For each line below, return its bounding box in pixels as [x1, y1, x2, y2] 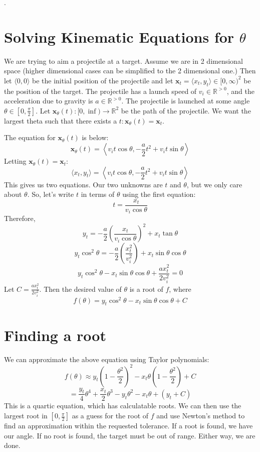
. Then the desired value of [39, 283, 122, 294]
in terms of [81, 189, 115, 199]
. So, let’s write [27, 189, 74, 199]
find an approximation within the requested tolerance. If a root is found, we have [4, 420, 253, 431]
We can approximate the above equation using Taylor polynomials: [4, 354, 209, 364]
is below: [82, 132, 109, 143]
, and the [226, 85, 254, 96]
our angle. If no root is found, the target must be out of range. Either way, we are [4, 430, 255, 440]
